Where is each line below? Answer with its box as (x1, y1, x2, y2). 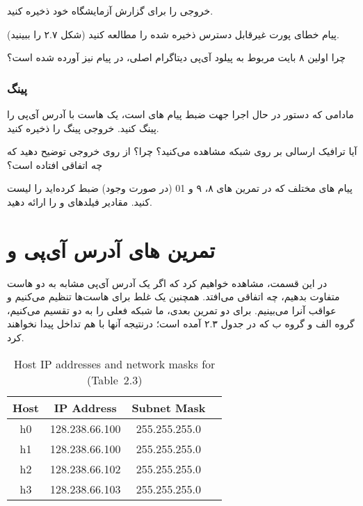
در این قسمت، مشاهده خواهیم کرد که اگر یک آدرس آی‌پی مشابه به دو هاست (7, 275, 328, 290)
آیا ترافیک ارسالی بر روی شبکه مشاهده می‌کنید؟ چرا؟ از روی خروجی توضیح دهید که (7, 144, 357, 158)
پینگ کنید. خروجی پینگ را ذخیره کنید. (7, 120, 159, 135)
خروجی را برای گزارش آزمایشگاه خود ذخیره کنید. (7, 3, 213, 17)
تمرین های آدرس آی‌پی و (7, 235, 215, 263)
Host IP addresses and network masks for (14, 355, 216, 372)
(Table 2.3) (86, 371, 143, 388)
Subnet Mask (131, 399, 206, 416)
